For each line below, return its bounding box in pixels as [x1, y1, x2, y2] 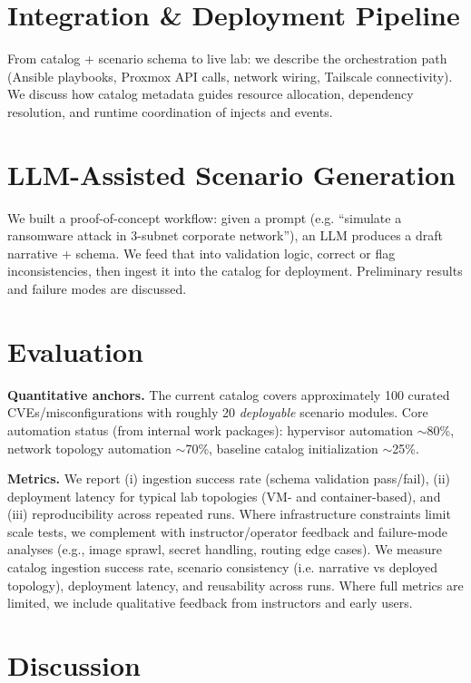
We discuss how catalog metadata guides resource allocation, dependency [7, 84, 414, 103]
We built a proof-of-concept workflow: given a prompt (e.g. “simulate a [7, 208, 402, 227]
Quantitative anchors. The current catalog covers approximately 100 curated [7, 385, 450, 404]
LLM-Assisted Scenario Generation [7, 155, 456, 192]
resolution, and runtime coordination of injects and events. [7, 102, 333, 121]
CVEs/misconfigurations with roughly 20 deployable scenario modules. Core [7, 403, 428, 422]
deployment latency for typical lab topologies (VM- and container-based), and [7, 486, 441, 505]
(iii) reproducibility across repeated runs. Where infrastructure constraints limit [7, 504, 451, 523]
